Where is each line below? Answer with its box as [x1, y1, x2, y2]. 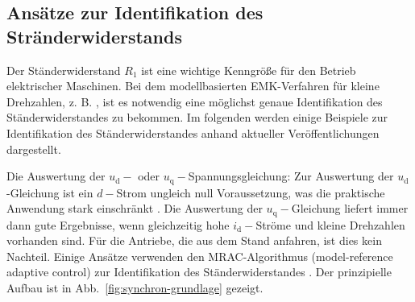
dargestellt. [6, 140, 61, 157]
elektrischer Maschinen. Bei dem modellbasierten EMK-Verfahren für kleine [6, 77, 380, 94]
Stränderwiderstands [6, 23, 182, 48]
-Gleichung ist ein [6, 184, 93, 201]
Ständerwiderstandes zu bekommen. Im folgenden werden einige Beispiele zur [6, 109, 388, 126]
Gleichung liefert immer [291, 200, 409, 217]
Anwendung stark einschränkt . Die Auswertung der [6, 200, 263, 217]
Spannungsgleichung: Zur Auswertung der [188, 168, 394, 184]
